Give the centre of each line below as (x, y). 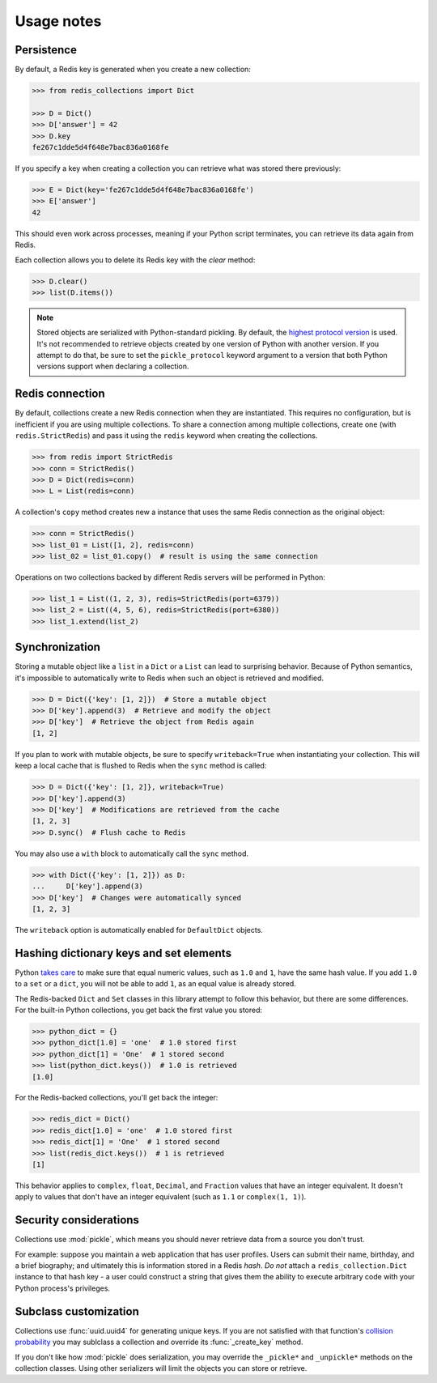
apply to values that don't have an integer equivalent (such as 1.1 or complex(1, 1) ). (161, 1197)
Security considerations (77, 1220)
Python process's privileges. (63, 1288)
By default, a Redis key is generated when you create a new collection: (133, 70)
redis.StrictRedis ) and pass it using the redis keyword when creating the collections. (166, 436)
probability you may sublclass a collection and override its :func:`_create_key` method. (159, 1342)
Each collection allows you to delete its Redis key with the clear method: (135, 260)
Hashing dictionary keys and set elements (123, 953)
